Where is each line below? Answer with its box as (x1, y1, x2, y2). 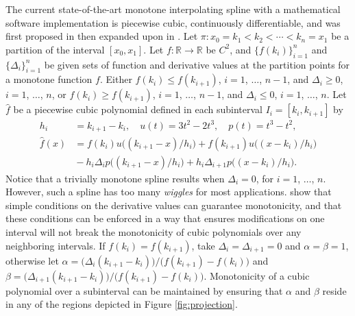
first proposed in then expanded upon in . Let (5, 29, 198, 43)
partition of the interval (5, 42, 105, 56)
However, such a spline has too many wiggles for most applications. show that (5, 184, 332, 199)
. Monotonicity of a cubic (204, 268, 310, 282)
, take (191, 238, 215, 252)
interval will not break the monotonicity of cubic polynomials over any (5, 225, 302, 239)
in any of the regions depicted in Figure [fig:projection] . (5, 297, 238, 311)
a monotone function (5, 72, 93, 86)
